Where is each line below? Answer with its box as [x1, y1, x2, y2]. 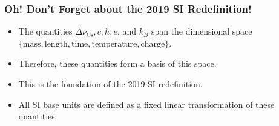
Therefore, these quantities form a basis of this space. [18, 57, 217, 70]
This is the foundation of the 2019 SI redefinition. [18, 78, 203, 90]
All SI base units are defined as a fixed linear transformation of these [18, 98, 275, 110]
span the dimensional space [151, 25, 252, 38]
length [44, 39, 68, 48]
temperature [91, 39, 137, 48]
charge [140, 39, 165, 48]
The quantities [18, 25, 73, 38]
